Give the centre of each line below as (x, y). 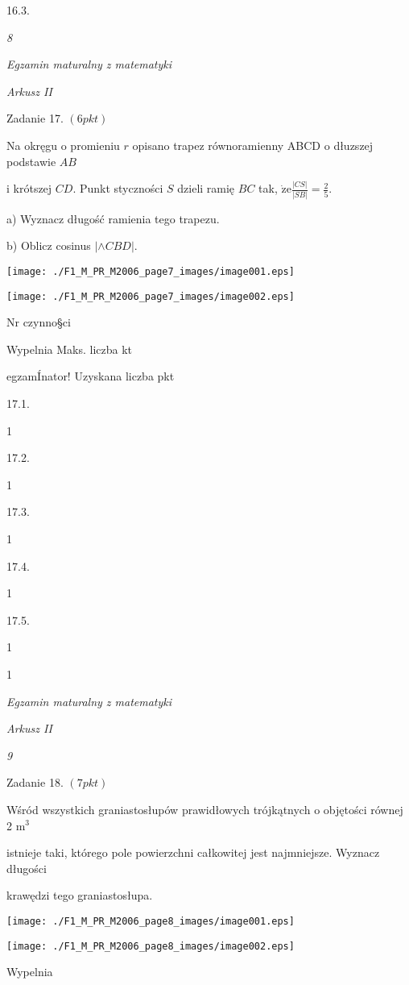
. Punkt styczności (118, 188)
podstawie (31, 161)
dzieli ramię (206, 188)
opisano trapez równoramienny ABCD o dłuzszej (253, 145)
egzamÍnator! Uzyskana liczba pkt (91, 376)
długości (27, 868)
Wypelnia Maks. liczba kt (70, 349)
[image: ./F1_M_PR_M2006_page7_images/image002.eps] (151, 296)
